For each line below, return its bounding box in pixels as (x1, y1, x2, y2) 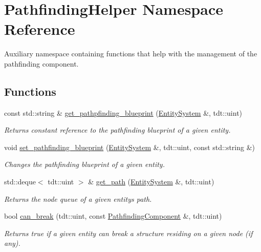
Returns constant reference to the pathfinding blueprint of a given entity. (4, 124, 231, 135)
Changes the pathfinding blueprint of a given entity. (4, 159, 165, 170)
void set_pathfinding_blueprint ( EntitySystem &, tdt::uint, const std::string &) (4, 141, 255, 152)
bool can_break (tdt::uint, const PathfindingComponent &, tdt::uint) (4, 211, 222, 221)
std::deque (4, 176, 36, 187)
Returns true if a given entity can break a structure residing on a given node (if (4, 227, 253, 238)
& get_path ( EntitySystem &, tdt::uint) (88, 176, 214, 187)
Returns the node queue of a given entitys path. (4, 193, 152, 204)
